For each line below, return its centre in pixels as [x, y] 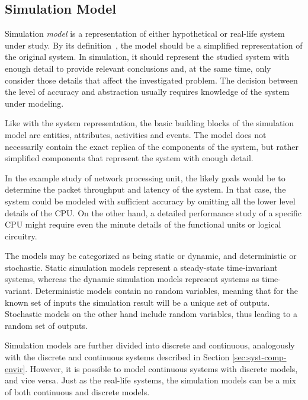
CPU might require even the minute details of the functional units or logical [143, 224]
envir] [15, 368]
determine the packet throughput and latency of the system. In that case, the [145, 189]
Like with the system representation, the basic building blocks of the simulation [150, 123]
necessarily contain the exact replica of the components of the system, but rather [152, 146]
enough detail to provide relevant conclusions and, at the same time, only [138, 68]
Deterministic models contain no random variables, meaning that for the [166, 291]
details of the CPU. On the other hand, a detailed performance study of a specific [153, 212]
